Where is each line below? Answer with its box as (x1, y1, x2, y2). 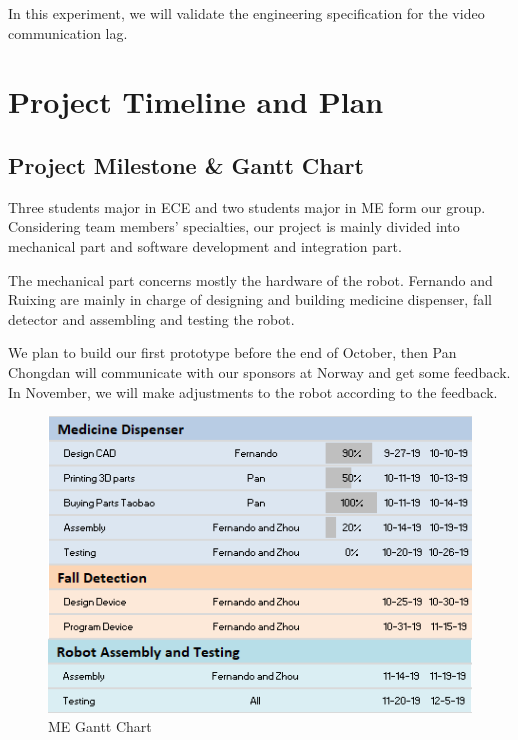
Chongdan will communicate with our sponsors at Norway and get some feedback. (8, 361, 511, 382)
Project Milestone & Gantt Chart (8, 149, 364, 180)
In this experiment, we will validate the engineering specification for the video (8, 3, 485, 23)
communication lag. (8, 22, 128, 43)
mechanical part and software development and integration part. (8, 235, 402, 256)
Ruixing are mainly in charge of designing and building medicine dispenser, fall (8, 289, 492, 310)
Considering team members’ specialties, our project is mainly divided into (8, 216, 460, 237)
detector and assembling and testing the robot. (8, 308, 295, 329)
